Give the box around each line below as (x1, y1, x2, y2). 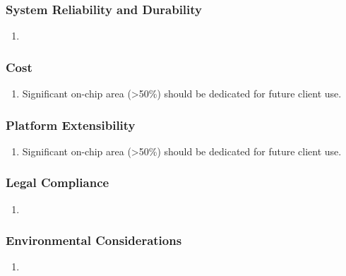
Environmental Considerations (6, 232, 182, 249)
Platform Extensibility (6, 116, 136, 133)
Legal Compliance (6, 174, 109, 191)
